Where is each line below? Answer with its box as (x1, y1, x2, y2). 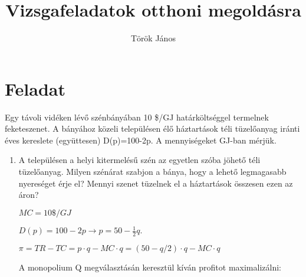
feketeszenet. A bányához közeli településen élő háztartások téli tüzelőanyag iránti (5, 122, 300, 135)
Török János (131, 32, 176, 44)
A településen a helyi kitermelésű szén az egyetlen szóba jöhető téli (18, 154, 261, 166)
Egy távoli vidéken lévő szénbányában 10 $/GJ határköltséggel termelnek (5, 110, 269, 123)
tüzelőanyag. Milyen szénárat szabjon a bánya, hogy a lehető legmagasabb (18, 165, 287, 178)
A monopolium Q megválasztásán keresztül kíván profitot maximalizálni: (18, 261, 281, 273)
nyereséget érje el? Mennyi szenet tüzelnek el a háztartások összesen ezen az (18, 177, 293, 189)
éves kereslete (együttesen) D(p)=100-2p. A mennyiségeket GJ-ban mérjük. (5, 133, 277, 146)
